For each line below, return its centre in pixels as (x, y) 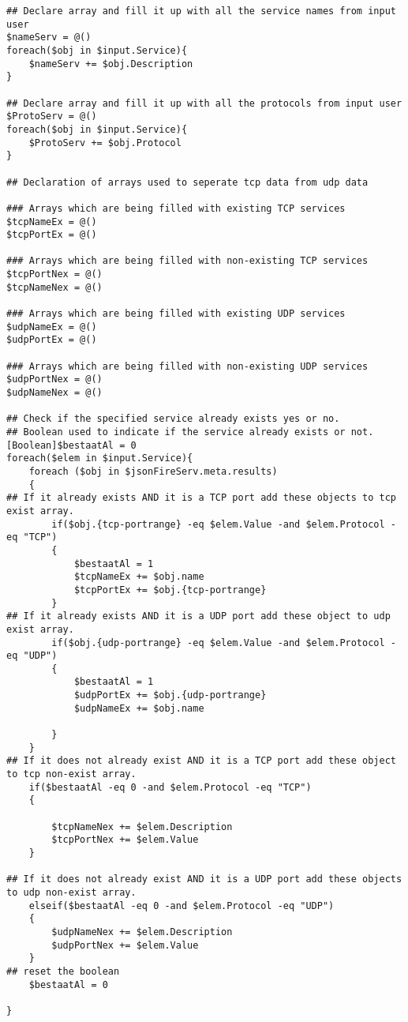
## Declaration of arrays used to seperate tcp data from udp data (187, 182)
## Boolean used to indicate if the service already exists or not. (190, 432)
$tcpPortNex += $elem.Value (125, 840)
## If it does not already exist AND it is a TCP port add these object (201, 761)
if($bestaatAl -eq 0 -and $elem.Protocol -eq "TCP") (170, 787)
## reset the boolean (63, 971)
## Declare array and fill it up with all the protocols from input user (204, 103)
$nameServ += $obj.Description (111, 64)
